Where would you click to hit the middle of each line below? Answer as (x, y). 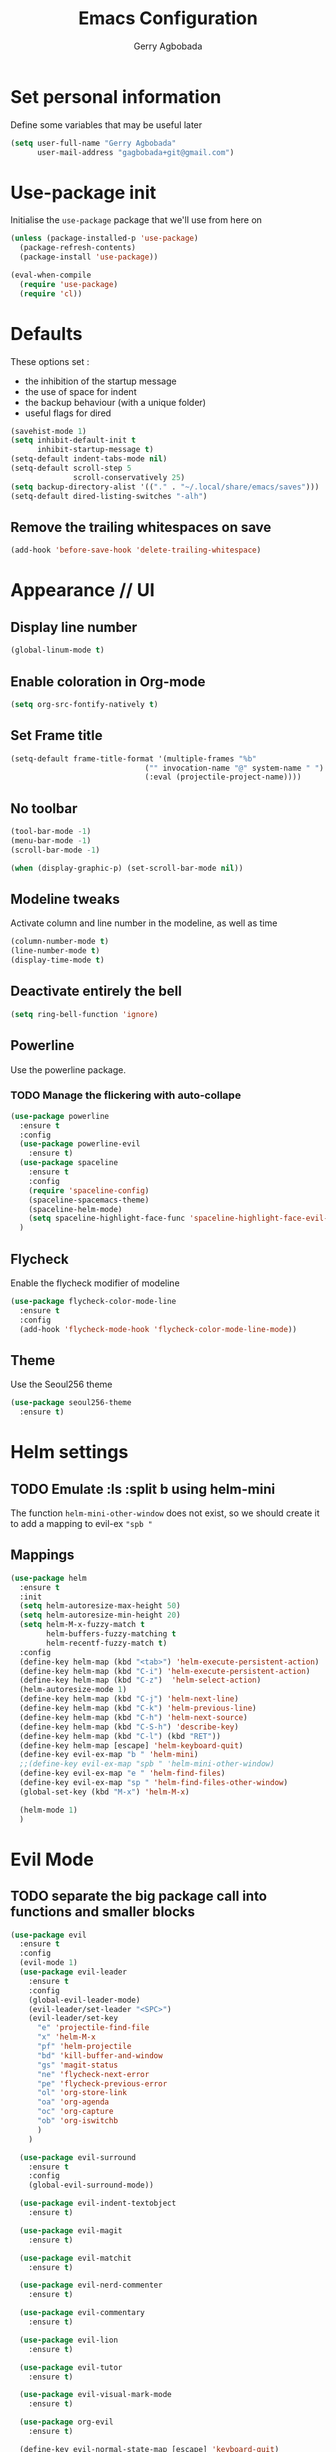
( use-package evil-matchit (75, 2258)
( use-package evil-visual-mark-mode (95, 2395)
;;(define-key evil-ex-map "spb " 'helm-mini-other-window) (147, 1764)
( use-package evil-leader (73, 1972)
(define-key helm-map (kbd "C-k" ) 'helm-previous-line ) (138, 1708)
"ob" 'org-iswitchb (77, 2121)
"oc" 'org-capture (75, 2112)
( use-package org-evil (66, 2422)
